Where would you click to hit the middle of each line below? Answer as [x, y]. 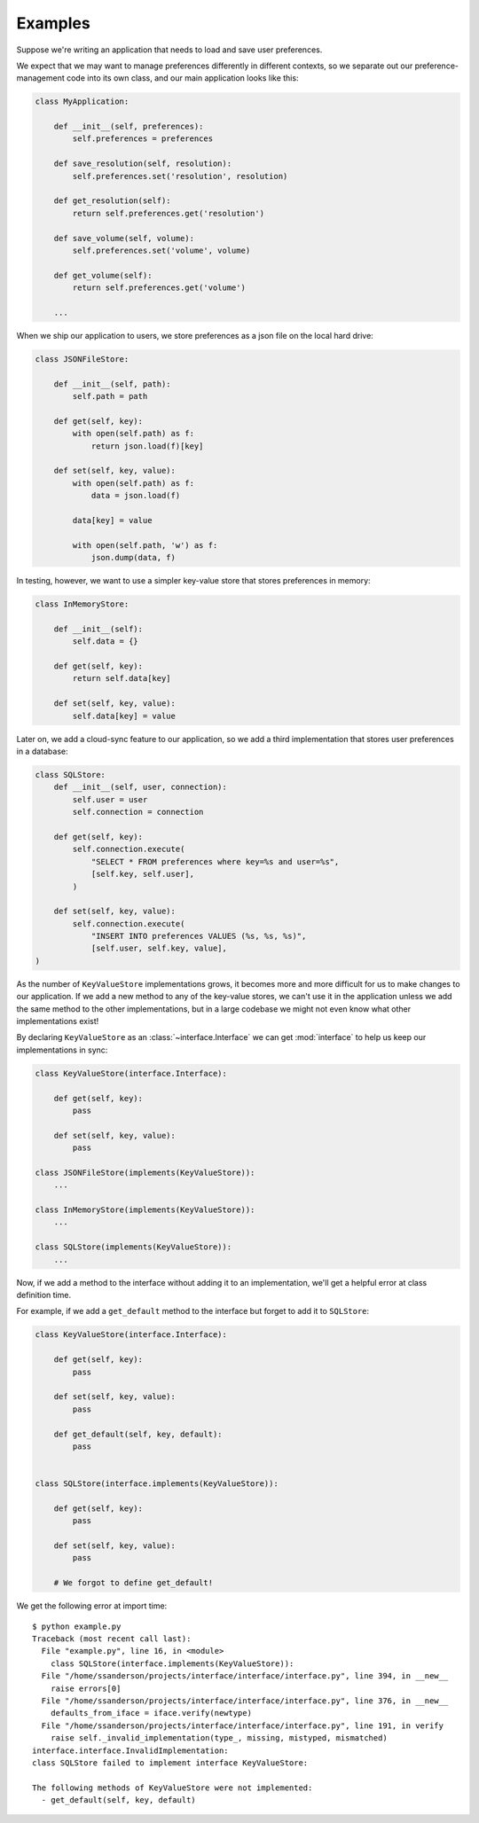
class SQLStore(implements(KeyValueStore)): [133, 1247]
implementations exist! [58, 1021]
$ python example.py [77, 1626]
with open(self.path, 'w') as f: [145, 545]
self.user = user [110, 799]
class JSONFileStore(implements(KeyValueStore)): [145, 1172]
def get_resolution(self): [113, 201]
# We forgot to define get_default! [133, 1583]
